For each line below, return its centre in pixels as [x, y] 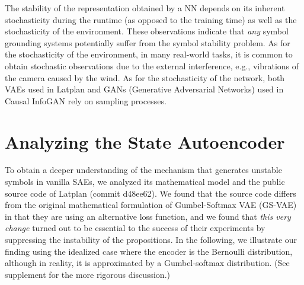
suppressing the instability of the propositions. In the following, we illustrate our [151, 240]
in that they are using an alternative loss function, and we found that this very [148, 216]
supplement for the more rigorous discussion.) [87, 274]
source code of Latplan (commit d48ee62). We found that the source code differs [151, 193]
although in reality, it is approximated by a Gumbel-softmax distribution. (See [147, 263]
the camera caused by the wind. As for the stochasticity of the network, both [145, 77]
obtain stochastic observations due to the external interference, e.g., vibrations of [152, 65]
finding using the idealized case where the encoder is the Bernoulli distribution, [149, 251]
